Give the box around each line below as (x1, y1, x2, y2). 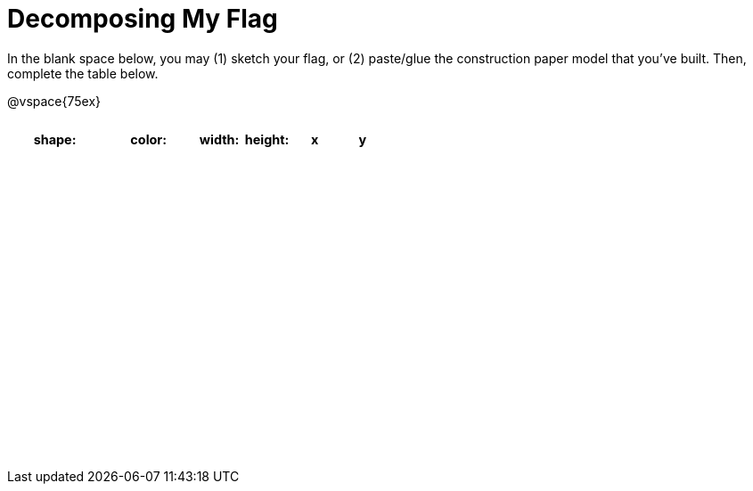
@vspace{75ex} (7, 93, 102, 109)
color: (130, 131, 168, 147)
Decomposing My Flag (7, 4, 278, 34)
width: (199, 131, 240, 147)
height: (244, 131, 290, 147)
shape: (33, 131, 77, 147)
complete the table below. (7, 65, 159, 81)
